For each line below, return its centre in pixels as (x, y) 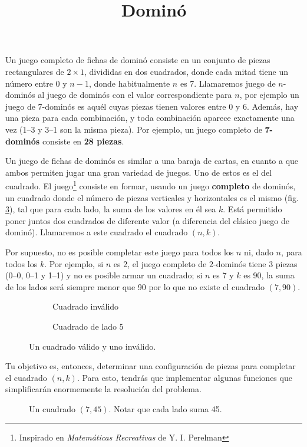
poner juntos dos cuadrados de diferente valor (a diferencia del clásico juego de (147, 220)
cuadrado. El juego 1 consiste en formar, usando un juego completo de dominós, (151, 185)
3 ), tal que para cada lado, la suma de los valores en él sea (111, 209)
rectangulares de (35, 71)
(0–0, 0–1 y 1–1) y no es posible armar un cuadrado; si (104, 275)
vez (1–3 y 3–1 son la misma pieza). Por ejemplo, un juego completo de (134, 129)
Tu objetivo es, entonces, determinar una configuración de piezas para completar (151, 366)
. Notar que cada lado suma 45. (165, 408)
